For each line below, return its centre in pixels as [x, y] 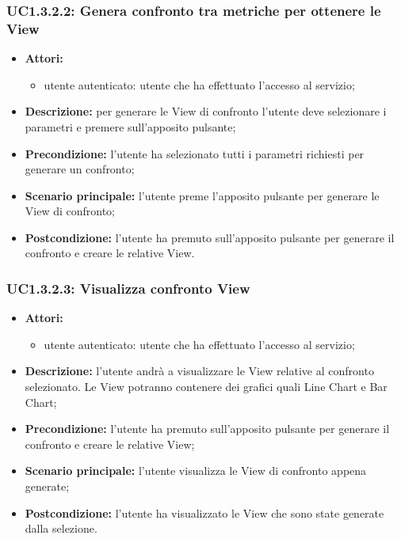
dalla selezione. [61, 528]
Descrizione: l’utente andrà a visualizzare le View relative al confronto [199, 371]
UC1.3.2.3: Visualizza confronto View [128, 288]
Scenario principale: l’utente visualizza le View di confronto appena [196, 471]
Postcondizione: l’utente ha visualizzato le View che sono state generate [204, 512]
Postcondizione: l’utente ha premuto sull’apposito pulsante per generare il [210, 237]
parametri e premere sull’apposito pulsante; [130, 126]
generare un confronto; [80, 169]
